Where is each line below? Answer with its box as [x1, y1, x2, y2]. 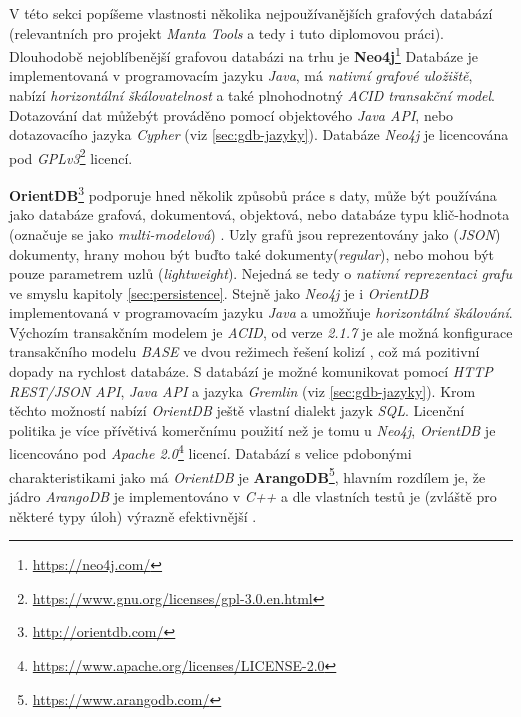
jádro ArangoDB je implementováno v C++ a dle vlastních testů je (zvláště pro [9, 485, 497, 506]
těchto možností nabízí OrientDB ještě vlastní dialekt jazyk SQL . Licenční [9, 400, 465, 421]
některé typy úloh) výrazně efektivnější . [9, 505, 257, 526]
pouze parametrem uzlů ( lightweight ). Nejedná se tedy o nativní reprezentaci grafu [9, 263, 513, 284]
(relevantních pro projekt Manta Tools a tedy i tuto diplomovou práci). [9, 22, 445, 43]
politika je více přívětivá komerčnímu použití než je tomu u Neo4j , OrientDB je [9, 419, 496, 440]
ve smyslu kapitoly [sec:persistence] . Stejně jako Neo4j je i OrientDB [9, 282, 429, 303]
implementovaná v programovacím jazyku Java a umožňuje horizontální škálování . [9, 302, 513, 323]
